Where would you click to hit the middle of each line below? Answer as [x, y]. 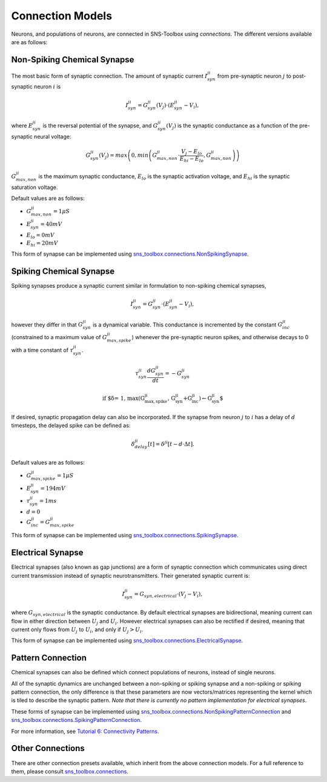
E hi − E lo [192, 159]
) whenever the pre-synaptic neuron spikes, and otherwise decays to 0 [220, 337]
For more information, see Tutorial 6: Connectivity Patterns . [85, 731]
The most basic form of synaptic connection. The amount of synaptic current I [109, 76]
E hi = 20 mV [42, 244]
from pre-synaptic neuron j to [254, 76]
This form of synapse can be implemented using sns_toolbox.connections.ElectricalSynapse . [127, 641]
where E [22, 125]
